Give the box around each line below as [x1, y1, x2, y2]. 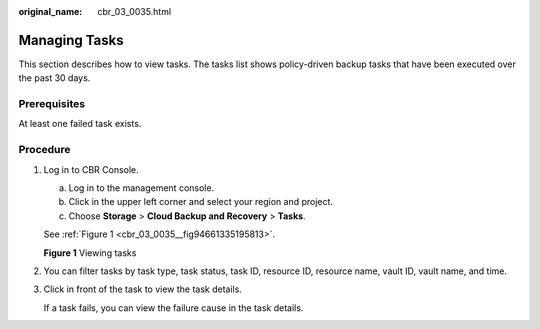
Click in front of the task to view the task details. [43, 283, 242, 295]
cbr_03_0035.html [97, 6, 172, 17]
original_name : [18, 6, 83, 17]
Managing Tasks [18, 31, 124, 49]
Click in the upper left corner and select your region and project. [68, 196, 334, 208]
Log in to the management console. [68, 181, 215, 194]
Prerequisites [18, 97, 85, 111]
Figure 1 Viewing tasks [43, 246, 137, 259]
